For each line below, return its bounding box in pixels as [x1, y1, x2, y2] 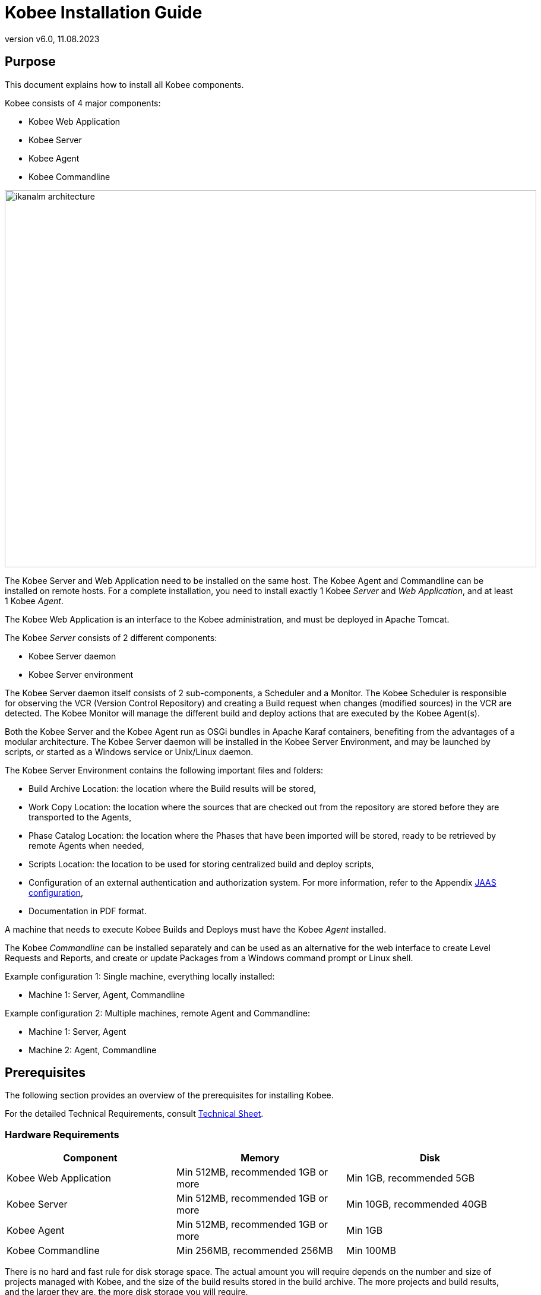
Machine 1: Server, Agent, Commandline [29, 989, 185, 1000]
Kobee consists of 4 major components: [5, 97, 161, 108]
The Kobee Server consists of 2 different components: [5, 632, 217, 643]
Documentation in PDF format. [29, 905, 147, 916]
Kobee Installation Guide [5, 2, 203, 23]
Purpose [5, 54, 56, 70]
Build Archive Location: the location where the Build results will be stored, [29, 783, 317, 794]
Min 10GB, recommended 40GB [346, 1198, 488, 1211]
